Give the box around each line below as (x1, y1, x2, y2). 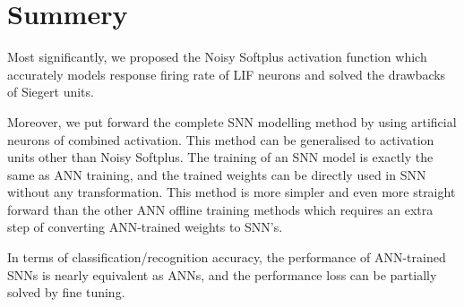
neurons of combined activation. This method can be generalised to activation (7, 130, 434, 149)
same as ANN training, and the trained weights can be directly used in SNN (7, 165, 426, 183)
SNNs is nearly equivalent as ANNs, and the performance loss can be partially (7, 265, 437, 284)
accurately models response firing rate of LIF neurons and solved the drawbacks (7, 64, 446, 83)
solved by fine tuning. (7, 283, 125, 302)
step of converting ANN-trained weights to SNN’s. (7, 217, 283, 236)
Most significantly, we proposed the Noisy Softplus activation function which (7, 47, 427, 66)
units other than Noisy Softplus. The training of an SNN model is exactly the (7, 148, 434, 166)
